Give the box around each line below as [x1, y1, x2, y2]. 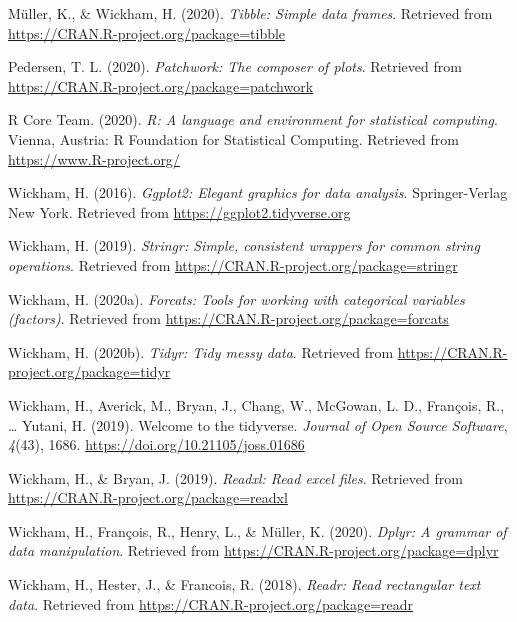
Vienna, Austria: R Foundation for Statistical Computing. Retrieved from [8, 128, 459, 149]
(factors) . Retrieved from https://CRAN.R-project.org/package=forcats [8, 308, 449, 329]
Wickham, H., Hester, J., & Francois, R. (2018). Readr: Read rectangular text [8, 574, 481, 595]
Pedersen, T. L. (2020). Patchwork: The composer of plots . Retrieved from [8, 56, 462, 77]
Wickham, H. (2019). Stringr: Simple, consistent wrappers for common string [8, 235, 480, 256]
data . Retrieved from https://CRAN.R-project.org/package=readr [8, 593, 414, 614]
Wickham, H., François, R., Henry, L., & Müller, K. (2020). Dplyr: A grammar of [8, 520, 507, 541]
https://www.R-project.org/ [8, 148, 180, 169]
